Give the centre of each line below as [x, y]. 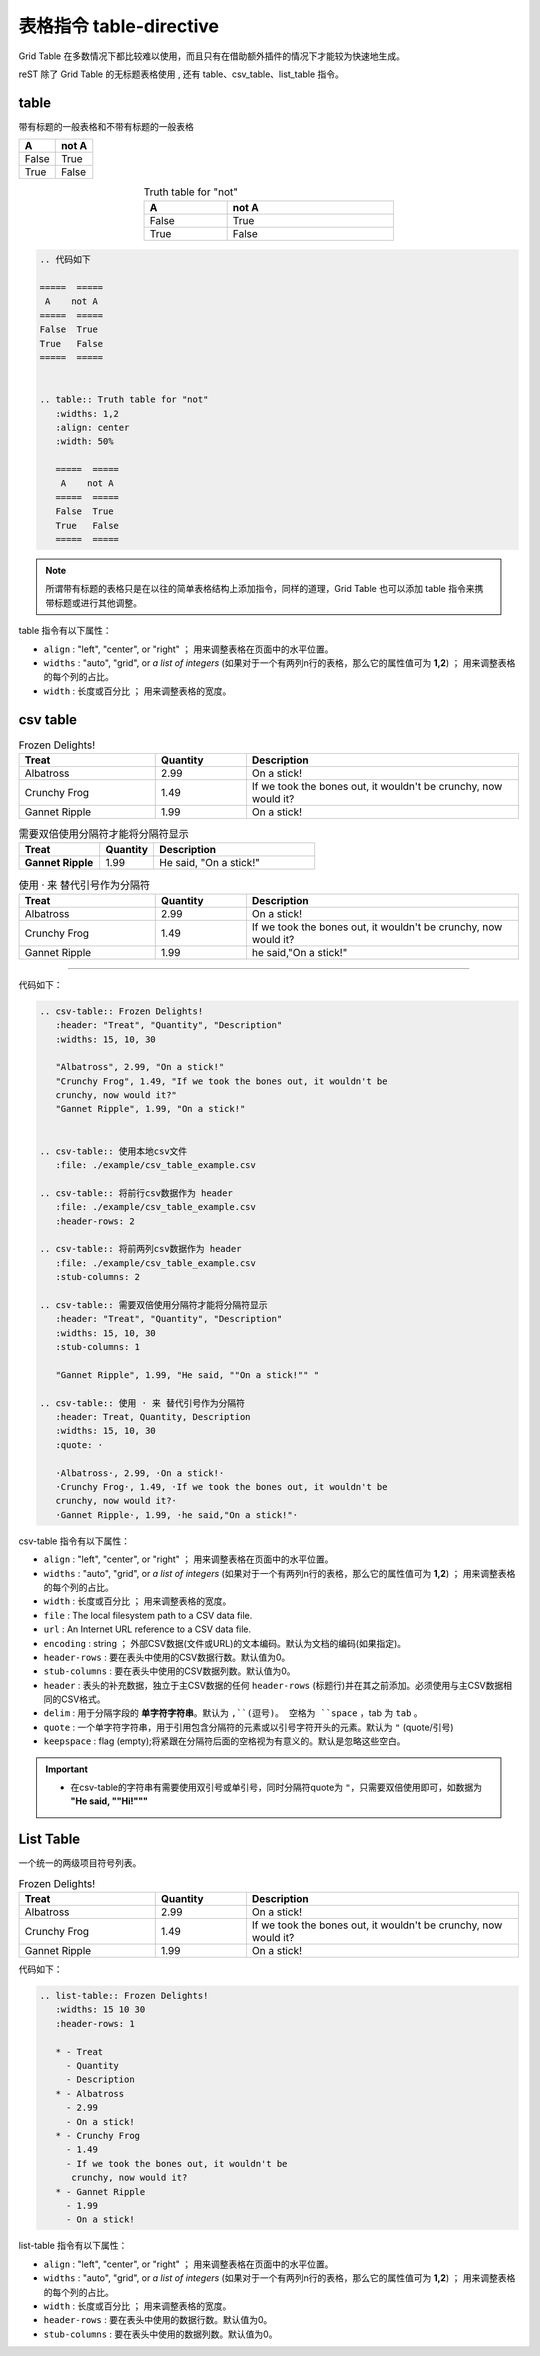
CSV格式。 [83, 1699]
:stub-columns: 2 [97, 1277]
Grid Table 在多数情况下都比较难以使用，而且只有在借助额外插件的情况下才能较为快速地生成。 [211, 56]
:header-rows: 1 [95, 2023]
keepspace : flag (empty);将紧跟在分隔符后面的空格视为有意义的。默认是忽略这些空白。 [224, 1741]
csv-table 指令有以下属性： [74, 1541]
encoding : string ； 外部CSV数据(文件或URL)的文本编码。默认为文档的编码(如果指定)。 [225, 1643]
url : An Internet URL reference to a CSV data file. [147, 1629]
